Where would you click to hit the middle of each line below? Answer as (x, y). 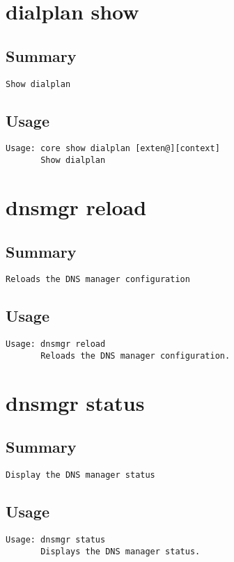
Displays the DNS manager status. (120, 551)
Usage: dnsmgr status (56, 539)
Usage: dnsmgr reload (56, 344)
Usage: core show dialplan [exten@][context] (113, 149)
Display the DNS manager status (80, 475)
